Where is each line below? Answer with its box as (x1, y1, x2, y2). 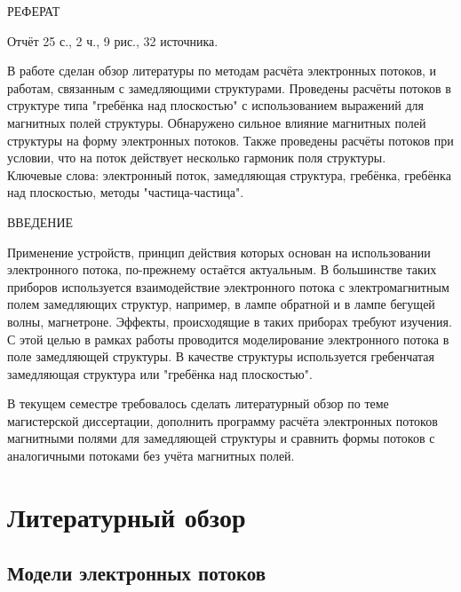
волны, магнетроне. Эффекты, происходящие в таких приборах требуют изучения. (7, 312, 452, 330)
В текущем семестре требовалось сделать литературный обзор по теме (7, 394, 389, 413)
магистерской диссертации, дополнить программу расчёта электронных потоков (7, 411, 438, 430)
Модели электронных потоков (7, 559, 266, 587)
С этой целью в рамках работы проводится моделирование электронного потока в (7, 329, 449, 348)
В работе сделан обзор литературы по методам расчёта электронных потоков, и (7, 61, 437, 80)
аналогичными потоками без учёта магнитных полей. (7, 446, 295, 465)
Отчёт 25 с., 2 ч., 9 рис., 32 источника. (7, 31, 219, 50)
